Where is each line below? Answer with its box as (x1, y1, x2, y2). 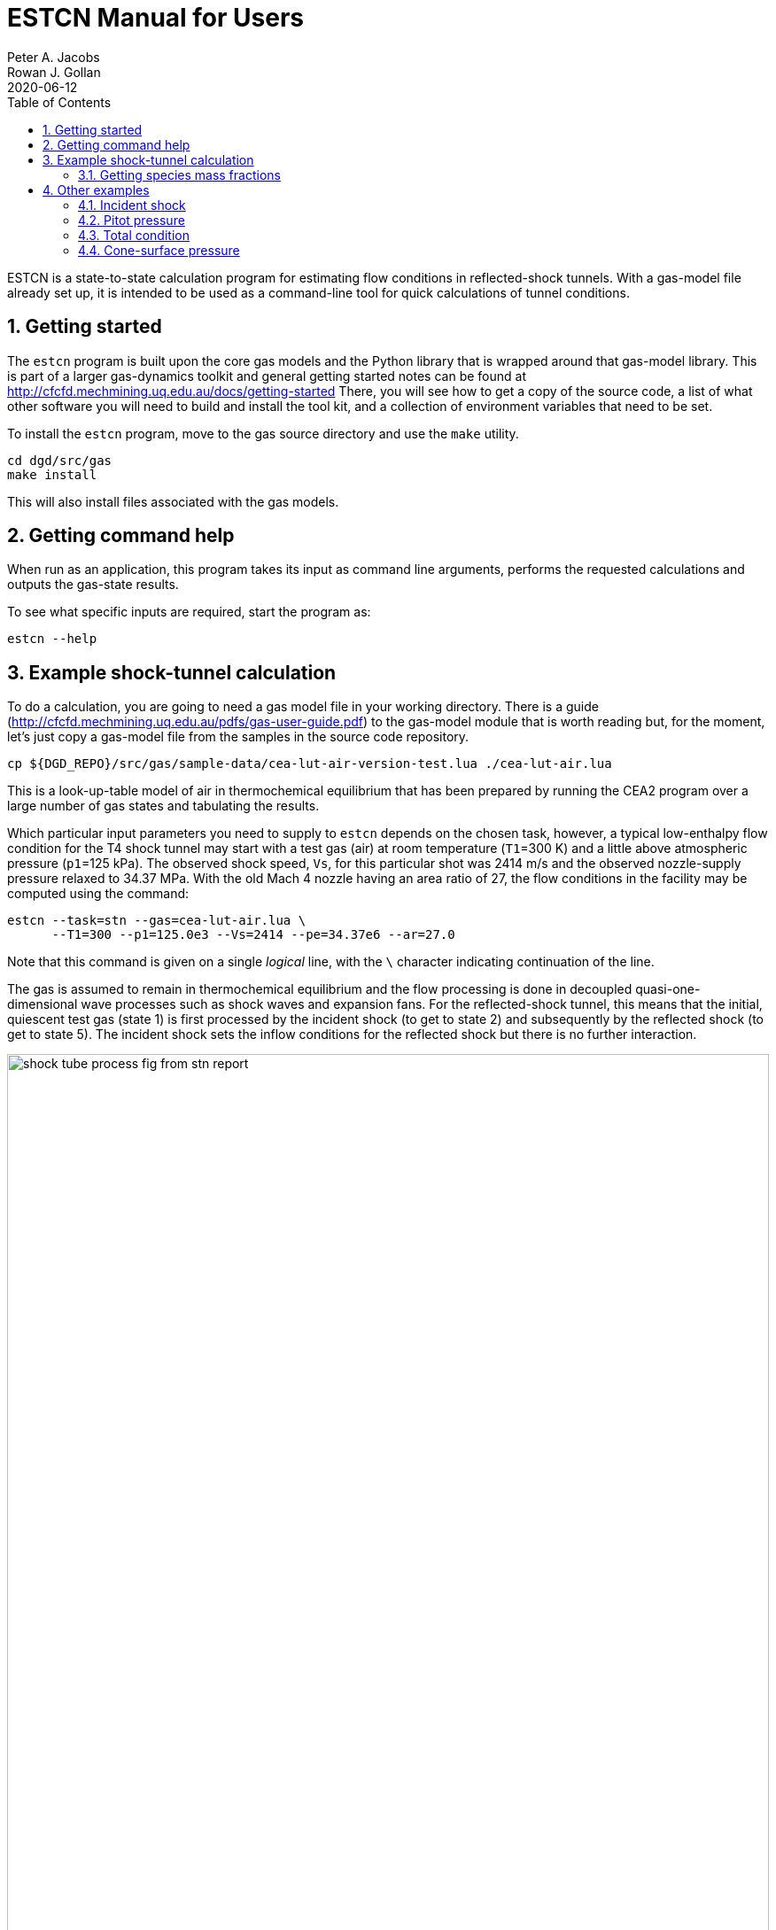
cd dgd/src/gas (7, 453, 113, 468)
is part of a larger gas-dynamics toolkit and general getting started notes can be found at (7, 368, 526, 384)
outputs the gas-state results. (7, 577, 179, 593)
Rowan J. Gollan (7, 64, 101, 80)
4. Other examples (43, 182, 150, 198)
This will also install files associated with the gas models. (7, 493, 339, 509)
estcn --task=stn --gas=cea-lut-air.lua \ (7, 913, 307, 928)
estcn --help (7, 632, 97, 647)
